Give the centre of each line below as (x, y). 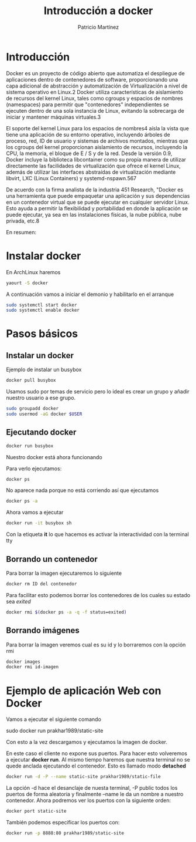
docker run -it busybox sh (39, 523)
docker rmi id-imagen (32, 667)
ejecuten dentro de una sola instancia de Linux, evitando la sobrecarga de (95, 110)
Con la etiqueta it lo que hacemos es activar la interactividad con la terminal (97, 534)
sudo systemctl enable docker (43, 310)
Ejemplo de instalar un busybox (44, 370)
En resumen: (21, 232)
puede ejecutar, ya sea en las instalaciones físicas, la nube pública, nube (94, 214)
